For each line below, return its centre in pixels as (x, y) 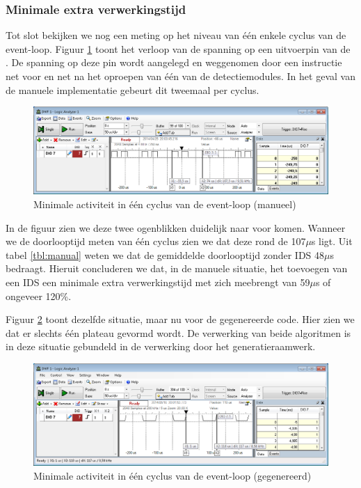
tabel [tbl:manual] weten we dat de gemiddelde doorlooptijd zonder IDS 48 (165, 254)
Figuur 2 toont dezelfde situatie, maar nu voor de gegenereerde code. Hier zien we (180, 319)
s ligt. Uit (332, 241)
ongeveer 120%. (39, 296)
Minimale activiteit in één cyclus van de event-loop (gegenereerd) (173, 475)
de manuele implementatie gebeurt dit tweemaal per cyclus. (133, 89)
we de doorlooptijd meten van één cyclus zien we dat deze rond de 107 (156, 241)
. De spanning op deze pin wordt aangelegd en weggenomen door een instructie (174, 62)
